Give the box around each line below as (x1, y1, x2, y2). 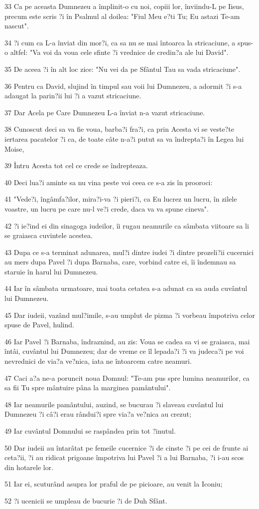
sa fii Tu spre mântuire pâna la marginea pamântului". (4, 382, 171, 393)
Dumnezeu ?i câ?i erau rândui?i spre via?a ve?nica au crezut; (4, 409, 191, 419)
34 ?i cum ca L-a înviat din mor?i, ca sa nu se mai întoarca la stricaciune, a (4, 37, 236, 47)
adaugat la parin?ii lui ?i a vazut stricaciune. (4, 90, 141, 101)
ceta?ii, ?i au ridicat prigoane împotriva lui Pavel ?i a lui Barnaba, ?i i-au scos (4, 452, 244, 463)
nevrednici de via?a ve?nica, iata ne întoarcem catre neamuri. (4, 356, 192, 366)
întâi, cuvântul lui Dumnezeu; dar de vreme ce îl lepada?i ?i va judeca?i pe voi (4, 346, 244, 356)
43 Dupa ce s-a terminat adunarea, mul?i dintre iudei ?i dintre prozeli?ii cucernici (4, 247, 254, 257)
